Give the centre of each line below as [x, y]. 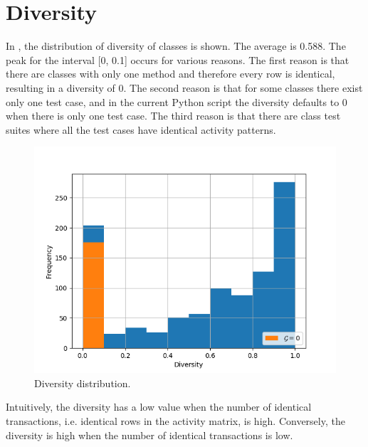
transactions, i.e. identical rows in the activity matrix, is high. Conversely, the [175, 421]
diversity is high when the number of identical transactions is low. [149, 435]
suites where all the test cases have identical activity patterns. [141, 129]
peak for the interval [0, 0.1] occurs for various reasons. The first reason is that [178, 59]
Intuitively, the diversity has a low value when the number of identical [159, 407]
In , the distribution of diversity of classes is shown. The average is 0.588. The [176, 46]
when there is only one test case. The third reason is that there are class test [173, 116]
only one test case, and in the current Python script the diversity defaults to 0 [177, 101]
